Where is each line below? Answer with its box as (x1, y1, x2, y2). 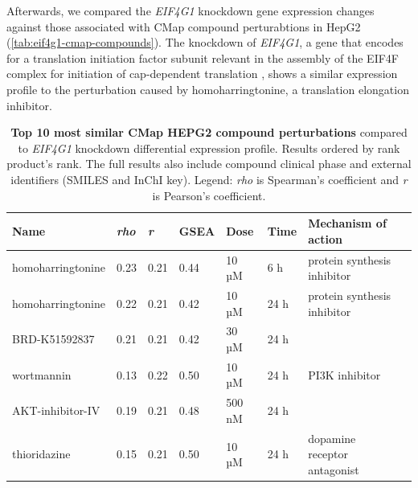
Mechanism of (308, 215, 387, 232)
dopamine (308, 429, 356, 446)
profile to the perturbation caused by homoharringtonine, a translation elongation (6, 80, 409, 97)
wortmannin (12, 366, 72, 383)
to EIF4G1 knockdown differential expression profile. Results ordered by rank (18, 139, 400, 156)
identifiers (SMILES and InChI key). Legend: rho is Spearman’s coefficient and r (10, 170, 408, 187)
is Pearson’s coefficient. (152, 187, 266, 203)
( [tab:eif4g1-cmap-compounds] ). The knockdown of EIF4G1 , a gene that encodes (6, 34, 404, 51)
